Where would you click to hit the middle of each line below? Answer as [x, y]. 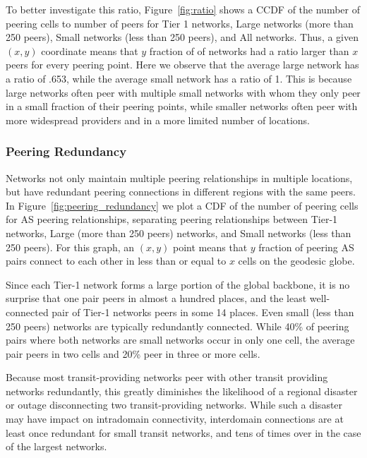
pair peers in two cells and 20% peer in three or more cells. [133, 353]
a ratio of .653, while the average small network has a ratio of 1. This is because [179, 78]
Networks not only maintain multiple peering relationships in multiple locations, [179, 177]
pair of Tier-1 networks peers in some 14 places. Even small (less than [203, 312]
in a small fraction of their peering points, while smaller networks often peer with [182, 106]
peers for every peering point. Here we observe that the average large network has [182, 65]
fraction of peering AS [306, 247]
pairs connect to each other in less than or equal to [116, 261]
